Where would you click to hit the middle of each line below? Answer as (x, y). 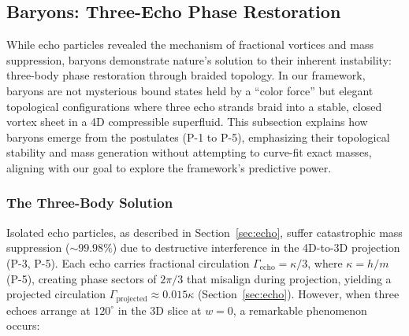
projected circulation (56, 294)
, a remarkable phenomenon (300, 310)
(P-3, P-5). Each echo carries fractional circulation (128, 262)
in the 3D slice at (160, 310)
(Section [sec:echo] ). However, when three (298, 294)
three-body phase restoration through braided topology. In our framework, (186, 75)
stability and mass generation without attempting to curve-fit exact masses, (189, 152)
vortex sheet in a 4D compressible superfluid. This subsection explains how (187, 122)
